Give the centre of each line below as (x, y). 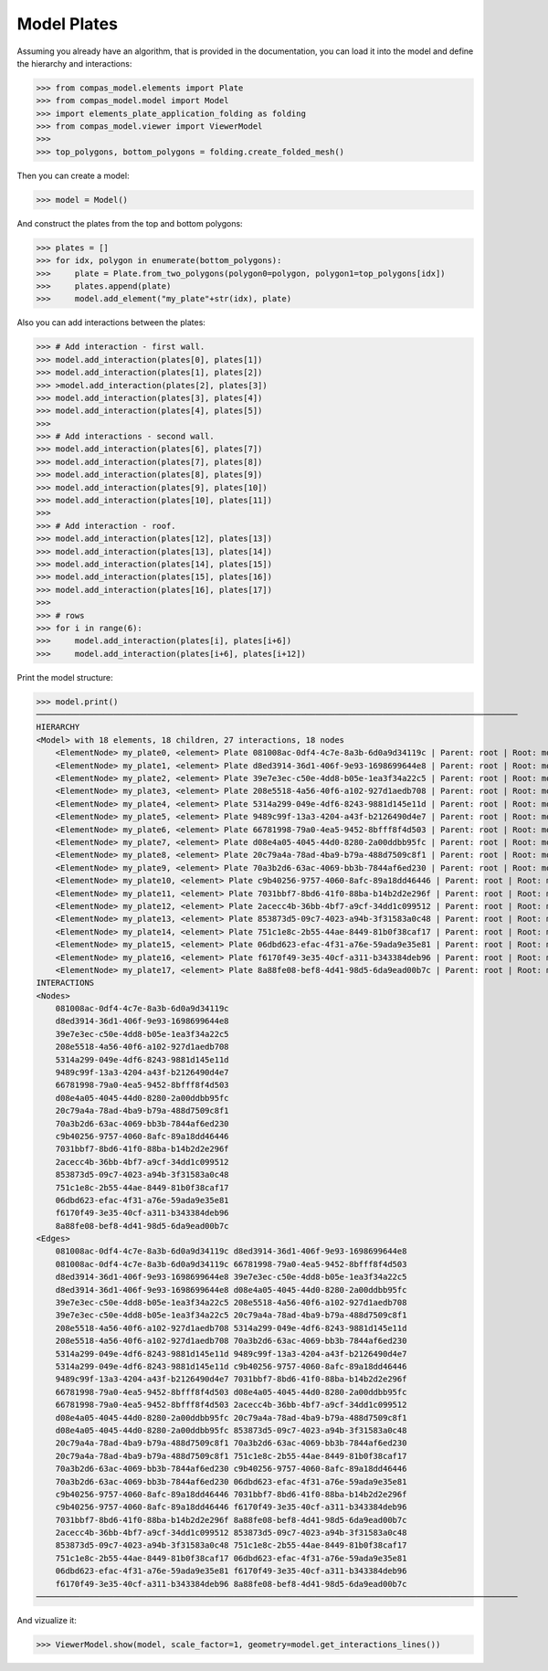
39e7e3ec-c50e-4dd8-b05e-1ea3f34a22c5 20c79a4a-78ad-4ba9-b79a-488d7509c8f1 (231, 1315)
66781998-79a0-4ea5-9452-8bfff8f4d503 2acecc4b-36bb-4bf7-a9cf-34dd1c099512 (231, 1405)
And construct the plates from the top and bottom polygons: (130, 223)
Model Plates (68, 24)
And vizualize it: (47, 1621)
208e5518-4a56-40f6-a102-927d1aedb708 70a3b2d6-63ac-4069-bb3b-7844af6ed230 (231, 1341)
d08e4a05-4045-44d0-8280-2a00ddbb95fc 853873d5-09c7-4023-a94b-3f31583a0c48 (231, 1430)
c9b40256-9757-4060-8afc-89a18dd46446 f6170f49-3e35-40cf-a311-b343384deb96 (231, 1507)
